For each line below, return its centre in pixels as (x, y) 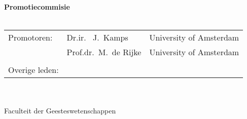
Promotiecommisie (37, 7)
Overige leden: (33, 70)
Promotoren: (30, 37)
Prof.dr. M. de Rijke (104, 52)
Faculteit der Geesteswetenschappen (60, 111)
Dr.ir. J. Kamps (97, 37)
